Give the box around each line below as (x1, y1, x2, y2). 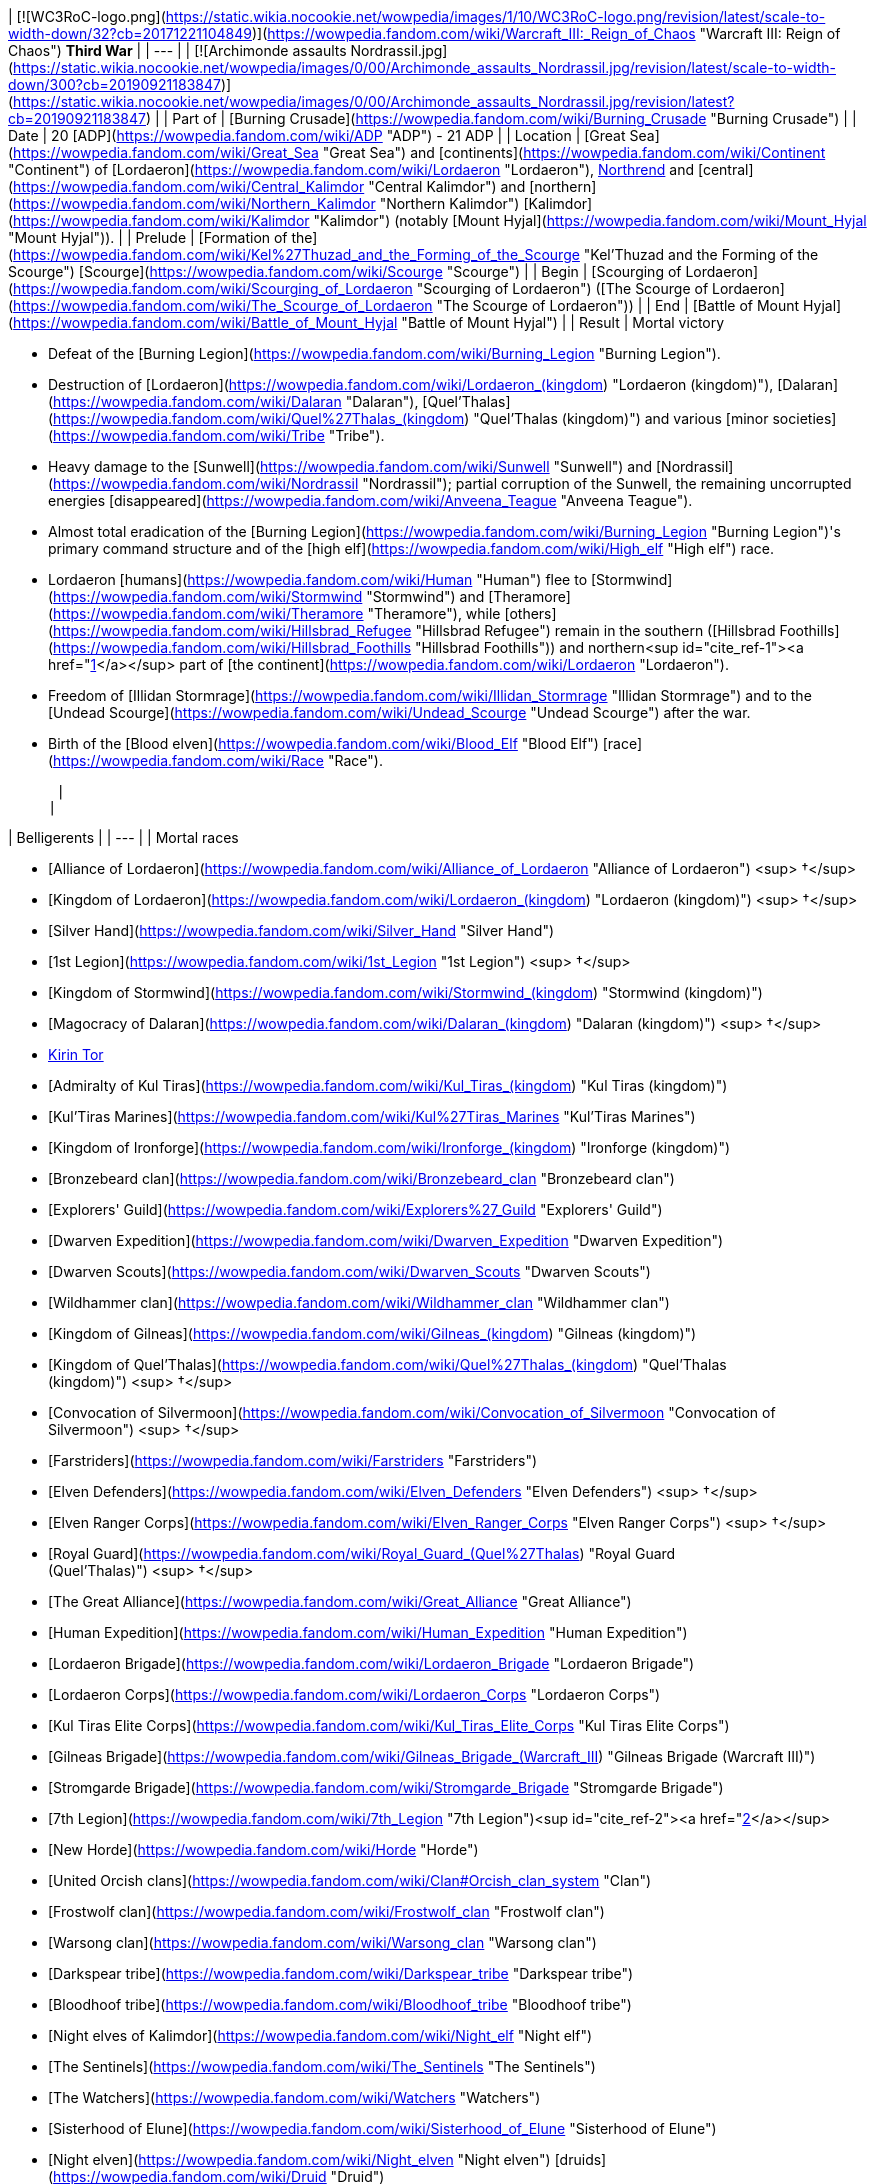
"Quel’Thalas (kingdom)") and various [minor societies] (473, 410, 837, 427)
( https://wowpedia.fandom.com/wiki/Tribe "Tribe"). (48, 427, 385, 444)
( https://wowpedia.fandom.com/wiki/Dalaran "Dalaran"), (48, 393, 419, 410)
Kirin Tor (48, 1046, 104, 1063)
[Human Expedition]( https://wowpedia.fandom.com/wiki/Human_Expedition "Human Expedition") (48, 1624, 688, 1641)
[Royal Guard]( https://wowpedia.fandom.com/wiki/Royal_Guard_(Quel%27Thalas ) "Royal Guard (48, 1545, 676, 1562)
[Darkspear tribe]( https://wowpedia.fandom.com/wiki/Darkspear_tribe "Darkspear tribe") (48, 1965, 634, 1982)
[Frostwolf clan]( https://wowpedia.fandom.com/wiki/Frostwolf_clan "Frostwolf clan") (48, 1903, 605, 1920)
